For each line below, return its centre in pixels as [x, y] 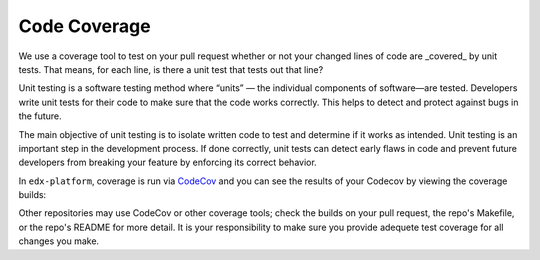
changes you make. [59, 241]
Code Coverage [84, 26]
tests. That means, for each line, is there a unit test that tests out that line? [171, 69]
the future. [40, 116]
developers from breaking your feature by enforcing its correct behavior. [167, 162]
